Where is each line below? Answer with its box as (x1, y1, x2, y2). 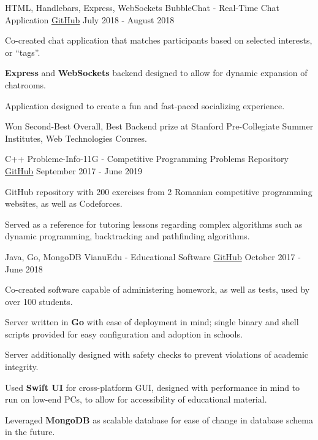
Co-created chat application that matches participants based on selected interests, (5, 34, 312, 47)
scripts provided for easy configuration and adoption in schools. (5, 327, 243, 340)
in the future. (5, 425, 55, 438)
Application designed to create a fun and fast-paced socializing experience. (5, 99, 285, 112)
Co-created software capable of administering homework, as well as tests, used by (5, 283, 310, 296)
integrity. (5, 360, 39, 373)
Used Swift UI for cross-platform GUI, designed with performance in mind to (5, 380, 300, 393)
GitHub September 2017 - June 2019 (5, 164, 142, 177)
